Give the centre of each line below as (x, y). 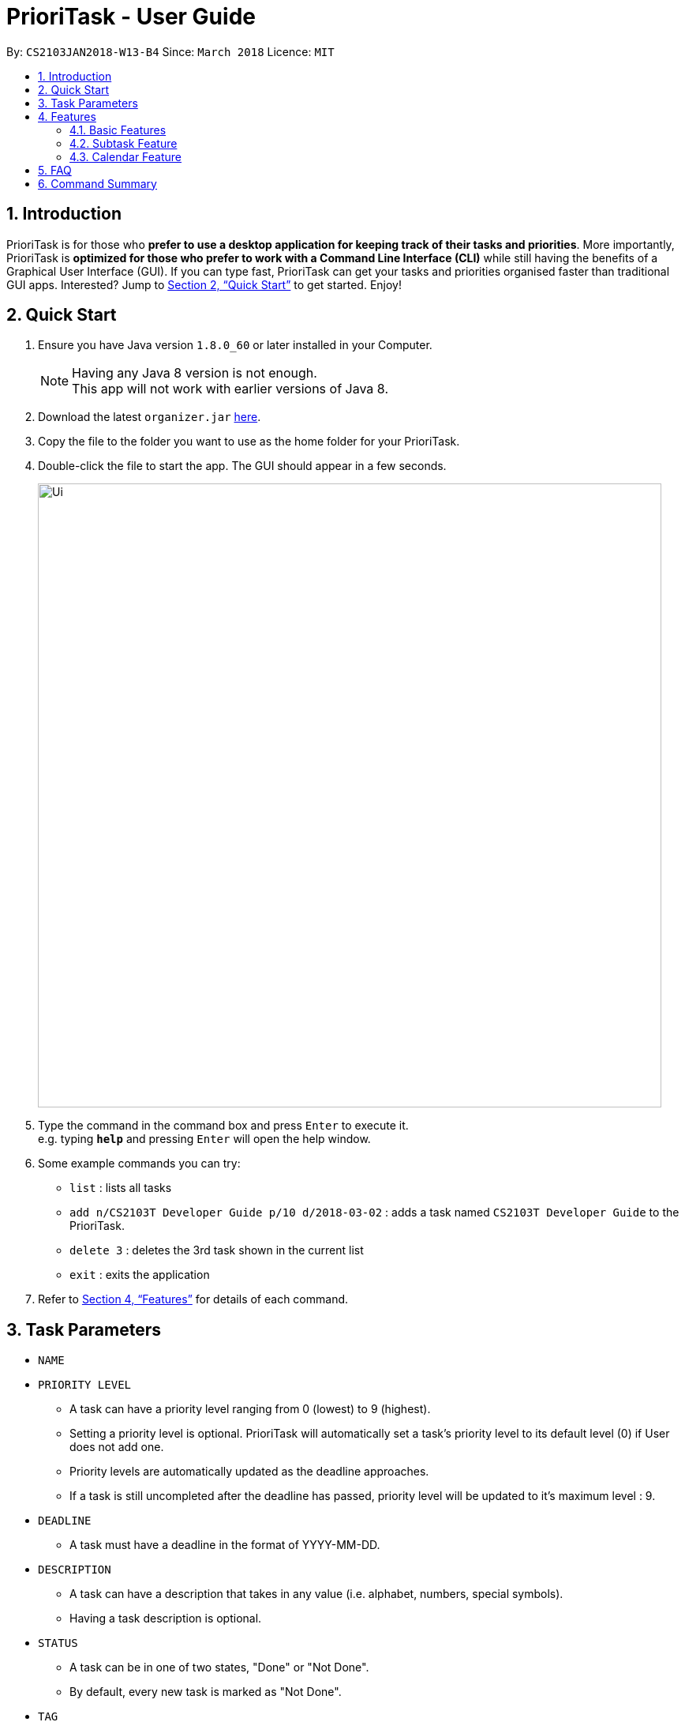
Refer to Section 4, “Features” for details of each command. (193, 1299)
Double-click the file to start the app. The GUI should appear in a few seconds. (242, 466)
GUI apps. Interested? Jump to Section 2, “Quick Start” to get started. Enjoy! (204, 284)
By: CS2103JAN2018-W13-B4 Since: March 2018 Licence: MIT (170, 51)
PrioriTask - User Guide (131, 17)
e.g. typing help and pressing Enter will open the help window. (204, 1139)
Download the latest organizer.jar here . (150, 417)
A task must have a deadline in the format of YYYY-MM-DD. (225, 1545)
